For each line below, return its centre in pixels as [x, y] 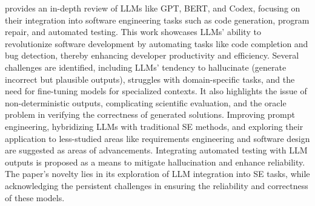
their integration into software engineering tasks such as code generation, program [157, 20]
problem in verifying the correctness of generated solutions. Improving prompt [150, 114]
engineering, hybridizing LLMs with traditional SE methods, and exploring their [154, 126]
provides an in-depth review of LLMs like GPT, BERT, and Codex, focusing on [153, 8]
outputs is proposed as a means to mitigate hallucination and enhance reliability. [155, 162]
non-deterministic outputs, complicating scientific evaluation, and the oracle [146, 102]
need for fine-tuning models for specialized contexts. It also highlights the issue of [156, 91]
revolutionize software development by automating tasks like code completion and [157, 43]
